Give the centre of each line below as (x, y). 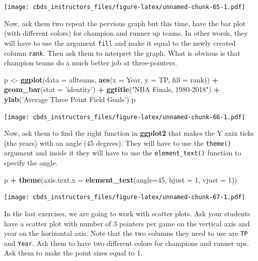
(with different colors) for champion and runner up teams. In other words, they (126, 33)
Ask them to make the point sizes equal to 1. (73, 253)
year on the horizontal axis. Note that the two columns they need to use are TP (126, 233)
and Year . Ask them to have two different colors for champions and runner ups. (126, 243)
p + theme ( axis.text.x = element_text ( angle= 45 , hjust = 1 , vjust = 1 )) (121, 179)
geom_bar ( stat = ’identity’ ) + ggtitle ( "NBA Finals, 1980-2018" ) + (112, 89)
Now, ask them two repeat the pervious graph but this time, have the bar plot (125, 23)
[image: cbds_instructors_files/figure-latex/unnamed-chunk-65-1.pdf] (125, 7)
